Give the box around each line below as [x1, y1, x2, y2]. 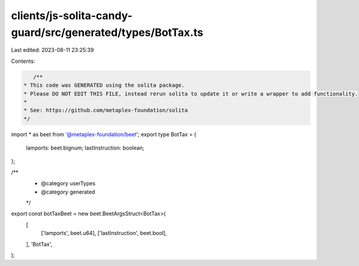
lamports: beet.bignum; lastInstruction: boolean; [26, 144, 145, 152]
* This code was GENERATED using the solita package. [23, 82, 185, 89]
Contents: [11, 57, 35, 65]
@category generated [41, 188, 95, 195]
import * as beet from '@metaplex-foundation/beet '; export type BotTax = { [11, 130, 197, 137]
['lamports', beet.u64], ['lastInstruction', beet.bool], [41, 230, 167, 237]
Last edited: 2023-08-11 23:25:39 [11, 47, 94, 54]
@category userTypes [41, 180, 96, 187]
